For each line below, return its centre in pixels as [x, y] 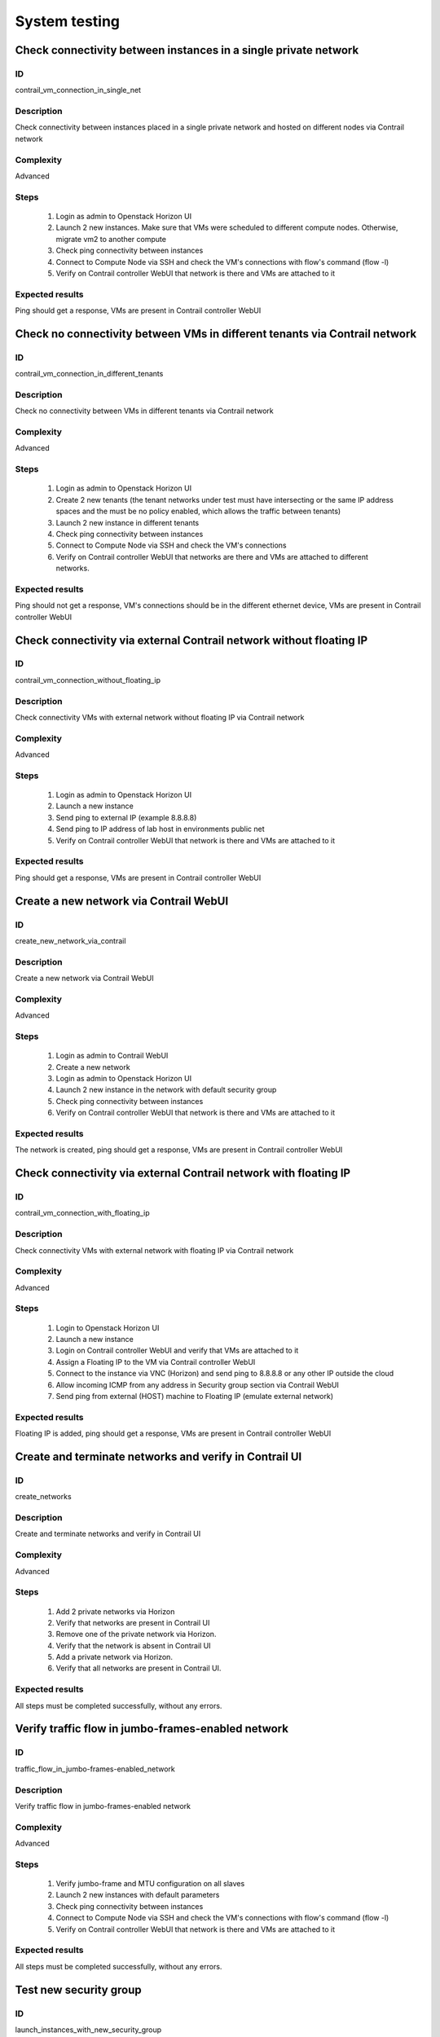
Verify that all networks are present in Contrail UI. [139, 1668]
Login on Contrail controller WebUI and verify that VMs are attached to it [177, 1351]
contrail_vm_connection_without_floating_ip [88, 680]
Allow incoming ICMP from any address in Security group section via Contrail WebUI [198, 1384]
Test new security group [78, 1989]
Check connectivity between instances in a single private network [187, 50]
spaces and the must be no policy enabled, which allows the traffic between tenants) [198, 511]
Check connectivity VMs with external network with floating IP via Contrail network [154, 1250]
